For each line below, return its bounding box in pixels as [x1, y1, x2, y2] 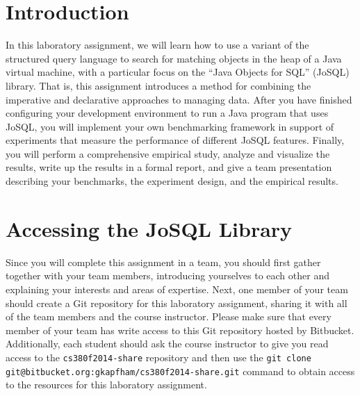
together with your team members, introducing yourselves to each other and [6, 268, 329, 283]
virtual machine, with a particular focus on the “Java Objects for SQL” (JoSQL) [6, 65, 350, 79]
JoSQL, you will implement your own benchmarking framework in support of [6, 119, 334, 133]
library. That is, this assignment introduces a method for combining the [6, 78, 311, 92]
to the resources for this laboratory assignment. [6, 377, 207, 392]
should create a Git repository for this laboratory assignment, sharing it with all [6, 295, 347, 310]
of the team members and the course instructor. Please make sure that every [6, 309, 332, 324]
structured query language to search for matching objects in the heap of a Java [6, 51, 342, 65]
